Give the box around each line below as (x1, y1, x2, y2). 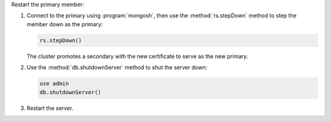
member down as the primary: (26, 20, 104, 27)
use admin (39, 80, 69, 87)
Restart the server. (26, 104, 74, 112)
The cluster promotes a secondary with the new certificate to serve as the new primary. (26, 52, 248, 60)
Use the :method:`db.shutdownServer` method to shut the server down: (26, 64, 208, 71)
